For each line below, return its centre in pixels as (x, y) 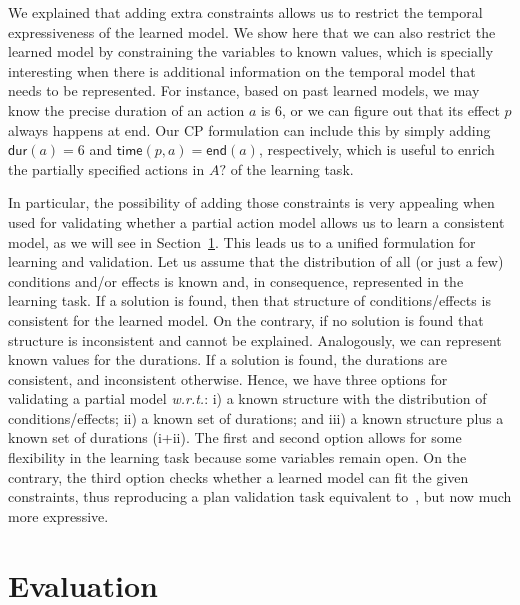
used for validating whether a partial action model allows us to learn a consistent (256, 221)
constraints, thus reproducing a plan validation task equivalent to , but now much (260, 496)
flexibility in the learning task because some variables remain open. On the (237, 457)
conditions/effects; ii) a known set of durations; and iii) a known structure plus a (256, 417)
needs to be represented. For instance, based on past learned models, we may (244, 90)
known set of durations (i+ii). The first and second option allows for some (235, 437)
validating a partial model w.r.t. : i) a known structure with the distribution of (247, 398)
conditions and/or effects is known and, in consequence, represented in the (236, 280)
